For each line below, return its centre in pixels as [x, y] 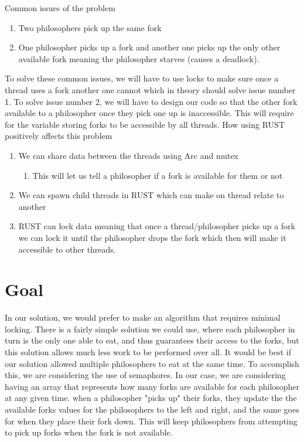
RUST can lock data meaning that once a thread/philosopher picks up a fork [157, 226]
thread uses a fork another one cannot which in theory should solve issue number [150, 89]
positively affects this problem [59, 136]
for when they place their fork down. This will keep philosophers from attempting [151, 421]
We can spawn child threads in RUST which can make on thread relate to [151, 195]
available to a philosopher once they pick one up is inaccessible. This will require [149, 113]
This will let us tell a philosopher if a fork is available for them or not [158, 175]
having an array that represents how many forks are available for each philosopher [152, 386]
